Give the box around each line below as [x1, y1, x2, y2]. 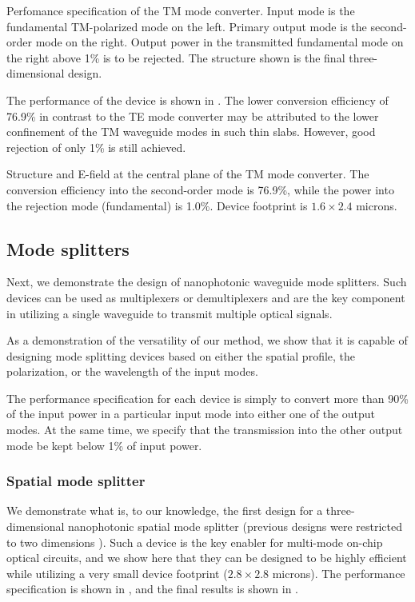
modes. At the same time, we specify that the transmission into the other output [6, 421, 403, 438]
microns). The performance [272, 564, 405, 581]
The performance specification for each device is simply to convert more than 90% [6, 389, 409, 406]
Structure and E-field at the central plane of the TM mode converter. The [6, 165, 369, 182]
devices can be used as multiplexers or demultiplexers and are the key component [6, 289, 405, 305]
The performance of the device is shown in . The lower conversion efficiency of [6, 91, 389, 108]
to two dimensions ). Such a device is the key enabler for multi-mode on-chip [6, 533, 383, 550]
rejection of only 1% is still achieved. [6, 138, 186, 155]
